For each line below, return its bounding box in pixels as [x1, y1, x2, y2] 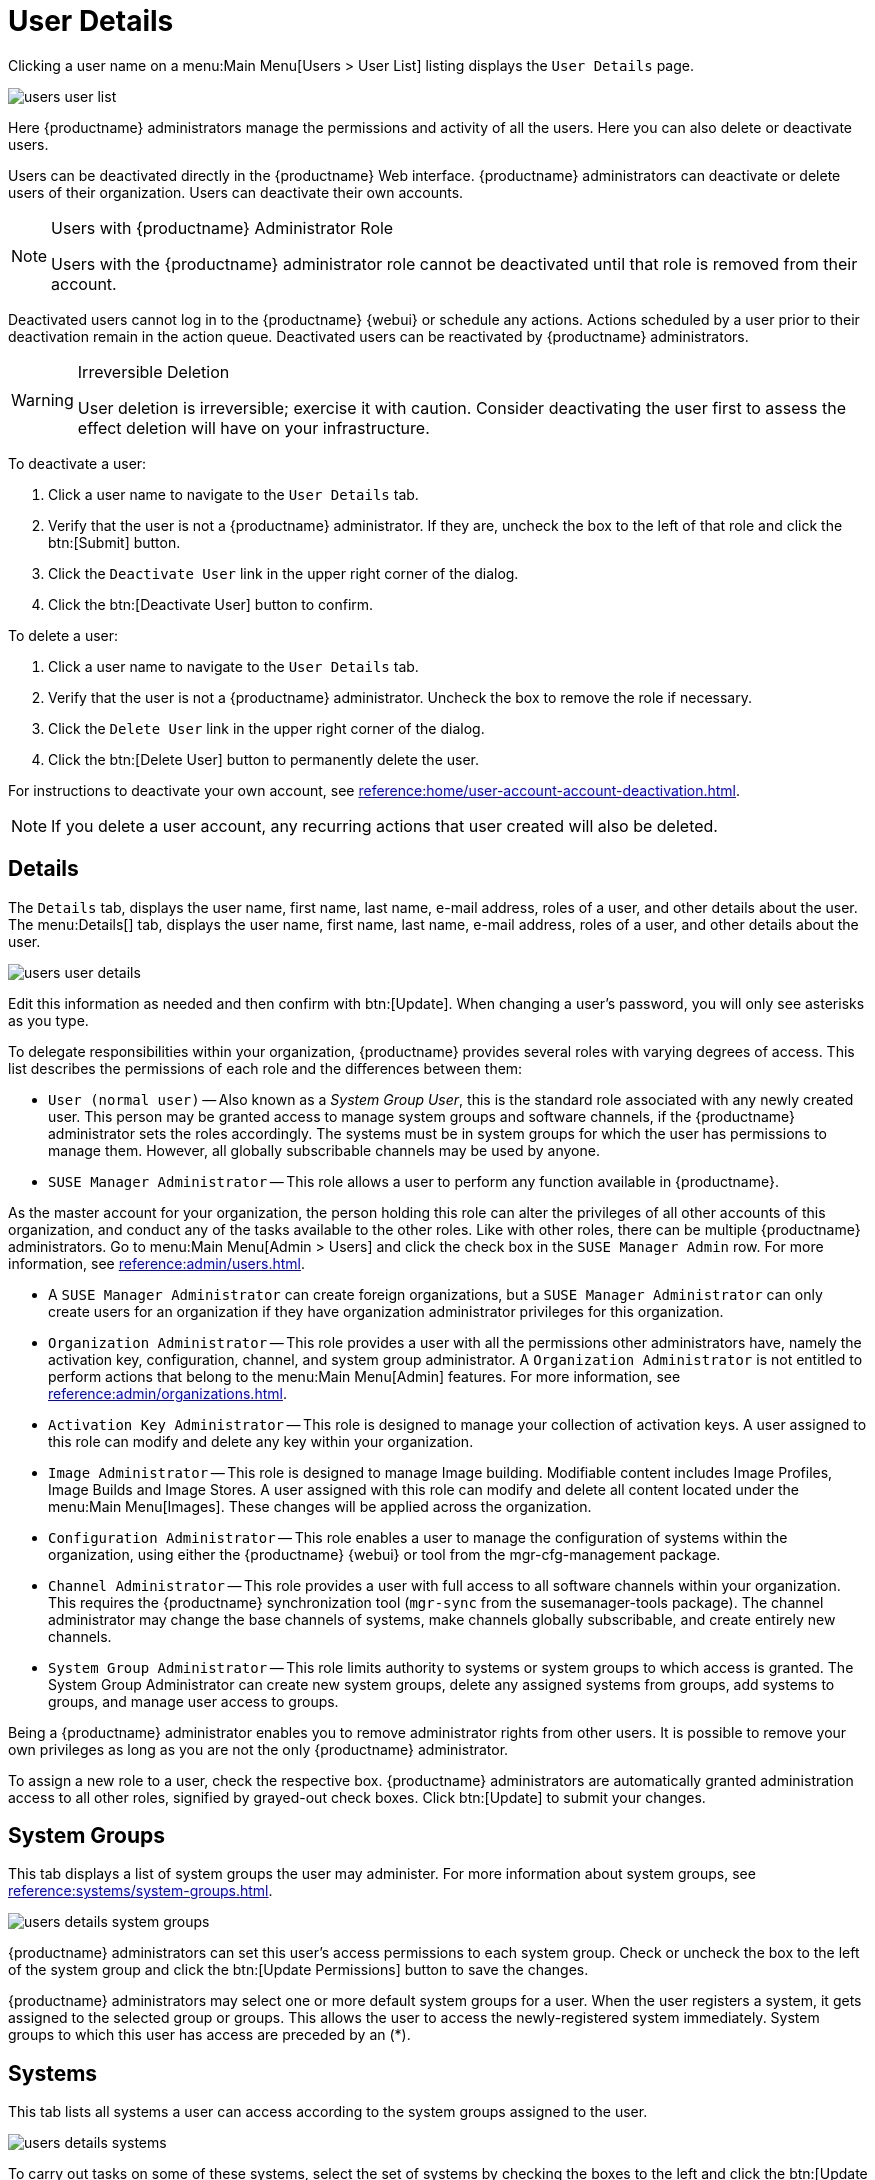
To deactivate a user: [8, 454, 147, 472]
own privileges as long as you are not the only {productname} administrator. [8, 1740, 509, 1758]
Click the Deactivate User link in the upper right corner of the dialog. [48, 564, 519, 582]
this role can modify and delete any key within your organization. [48, 1432, 474, 1450]
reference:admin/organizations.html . [48, 1384, 287, 1402]
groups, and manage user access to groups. [48, 1692, 339, 1710]
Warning [11, 389, 74, 410]
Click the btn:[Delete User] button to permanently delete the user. [48, 750, 479, 768]
